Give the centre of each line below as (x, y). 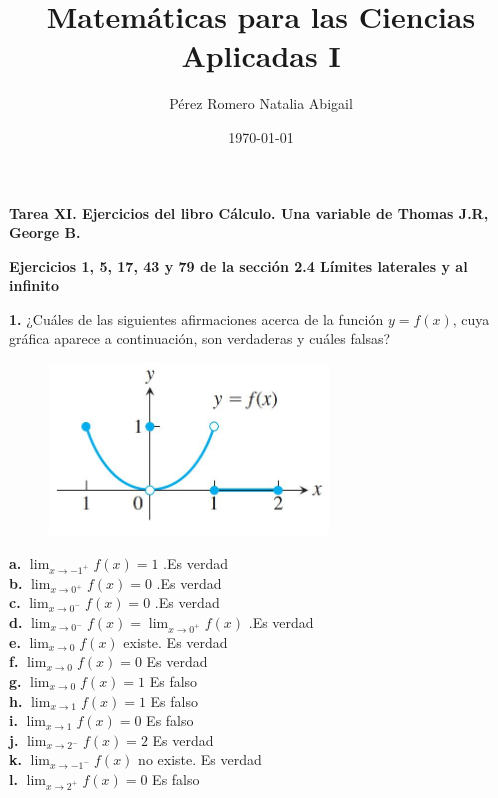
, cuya (471, 318)
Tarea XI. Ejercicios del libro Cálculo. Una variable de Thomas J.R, (249, 212)
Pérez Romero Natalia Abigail (261, 103)
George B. (45, 232)
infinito (34, 285)
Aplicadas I (261, 55)
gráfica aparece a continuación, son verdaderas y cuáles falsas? (200, 338)
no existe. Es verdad (200, 759)
